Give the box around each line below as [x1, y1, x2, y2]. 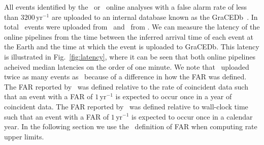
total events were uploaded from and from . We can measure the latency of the [4, 21, 260, 32]
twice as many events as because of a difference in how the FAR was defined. [4, 71, 247, 82]
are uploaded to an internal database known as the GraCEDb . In [51, 11, 258, 22]
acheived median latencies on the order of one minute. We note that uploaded [4, 61, 249, 72]
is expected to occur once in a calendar [131, 111, 253, 122]
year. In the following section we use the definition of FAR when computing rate [4, 121, 257, 132]
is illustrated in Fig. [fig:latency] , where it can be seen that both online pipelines [4, 51, 255, 62]
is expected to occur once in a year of [115, 91, 232, 102]
